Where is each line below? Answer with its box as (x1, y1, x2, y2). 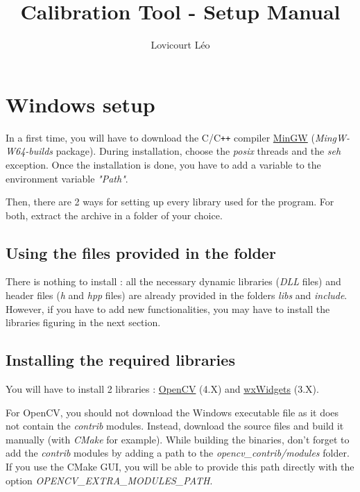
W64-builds (6, 144, 53, 158)
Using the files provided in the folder (6, 241, 276, 263)
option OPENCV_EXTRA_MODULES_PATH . (6, 473, 213, 487)
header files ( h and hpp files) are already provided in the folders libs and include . (6, 288, 348, 303)
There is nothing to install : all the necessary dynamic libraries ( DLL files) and (6, 274, 341, 289)
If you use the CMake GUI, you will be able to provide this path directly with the (6, 459, 354, 474)
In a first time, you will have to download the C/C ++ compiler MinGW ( (6, 130, 315, 144)
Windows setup (6, 90, 155, 118)
